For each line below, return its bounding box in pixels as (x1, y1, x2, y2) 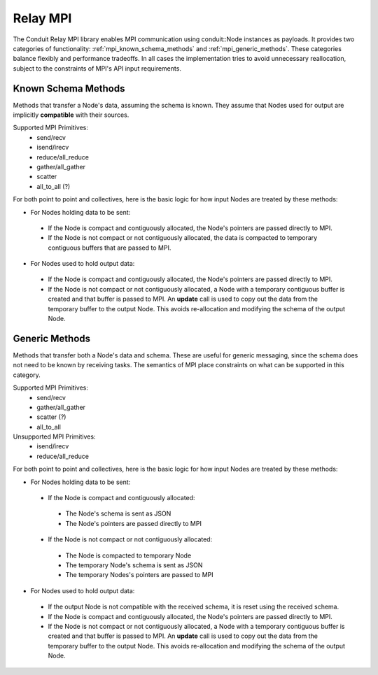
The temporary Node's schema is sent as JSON (65, 560, 203, 569)
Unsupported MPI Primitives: (13, 432, 96, 441)
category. (13, 371, 41, 379)
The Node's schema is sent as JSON (65, 509, 171, 518)
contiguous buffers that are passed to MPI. (48, 243, 171, 252)
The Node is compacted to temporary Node (65, 551, 192, 560)
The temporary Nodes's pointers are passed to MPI (65, 571, 213, 579)
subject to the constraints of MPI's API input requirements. (13, 64, 182, 73)
